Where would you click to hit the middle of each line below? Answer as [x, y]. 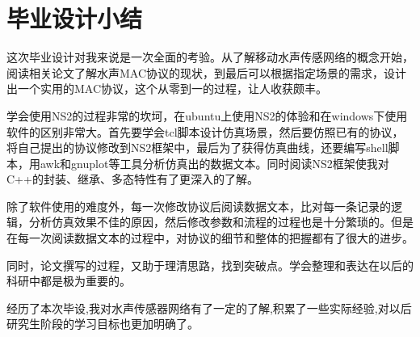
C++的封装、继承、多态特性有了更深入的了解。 [132, 179]
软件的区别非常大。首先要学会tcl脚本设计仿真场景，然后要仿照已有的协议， [205, 131]
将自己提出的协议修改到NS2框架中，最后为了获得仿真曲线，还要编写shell [197, 147]
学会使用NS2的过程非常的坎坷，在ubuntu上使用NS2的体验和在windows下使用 [207, 115]
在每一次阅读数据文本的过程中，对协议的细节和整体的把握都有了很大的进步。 [210, 238]
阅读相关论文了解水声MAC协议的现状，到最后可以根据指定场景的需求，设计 [207, 72]
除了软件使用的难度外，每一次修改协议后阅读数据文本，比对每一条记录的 [199, 206]
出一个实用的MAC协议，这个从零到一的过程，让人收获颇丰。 [167, 88]
